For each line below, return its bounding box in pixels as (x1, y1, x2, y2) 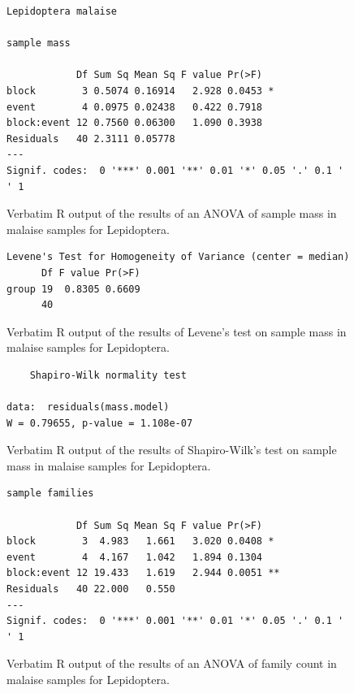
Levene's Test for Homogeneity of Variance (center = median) (6, 251, 350, 263)
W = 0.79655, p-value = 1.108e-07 (6, 417, 193, 429)
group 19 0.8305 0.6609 (6, 283, 140, 295)
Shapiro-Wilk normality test (29, 369, 187, 381)
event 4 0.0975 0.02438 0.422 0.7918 (6, 101, 262, 113)
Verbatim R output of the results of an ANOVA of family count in (6, 655, 337, 672)
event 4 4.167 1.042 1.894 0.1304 (6, 551, 262, 563)
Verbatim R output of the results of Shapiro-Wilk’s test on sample (6, 441, 337, 458)
